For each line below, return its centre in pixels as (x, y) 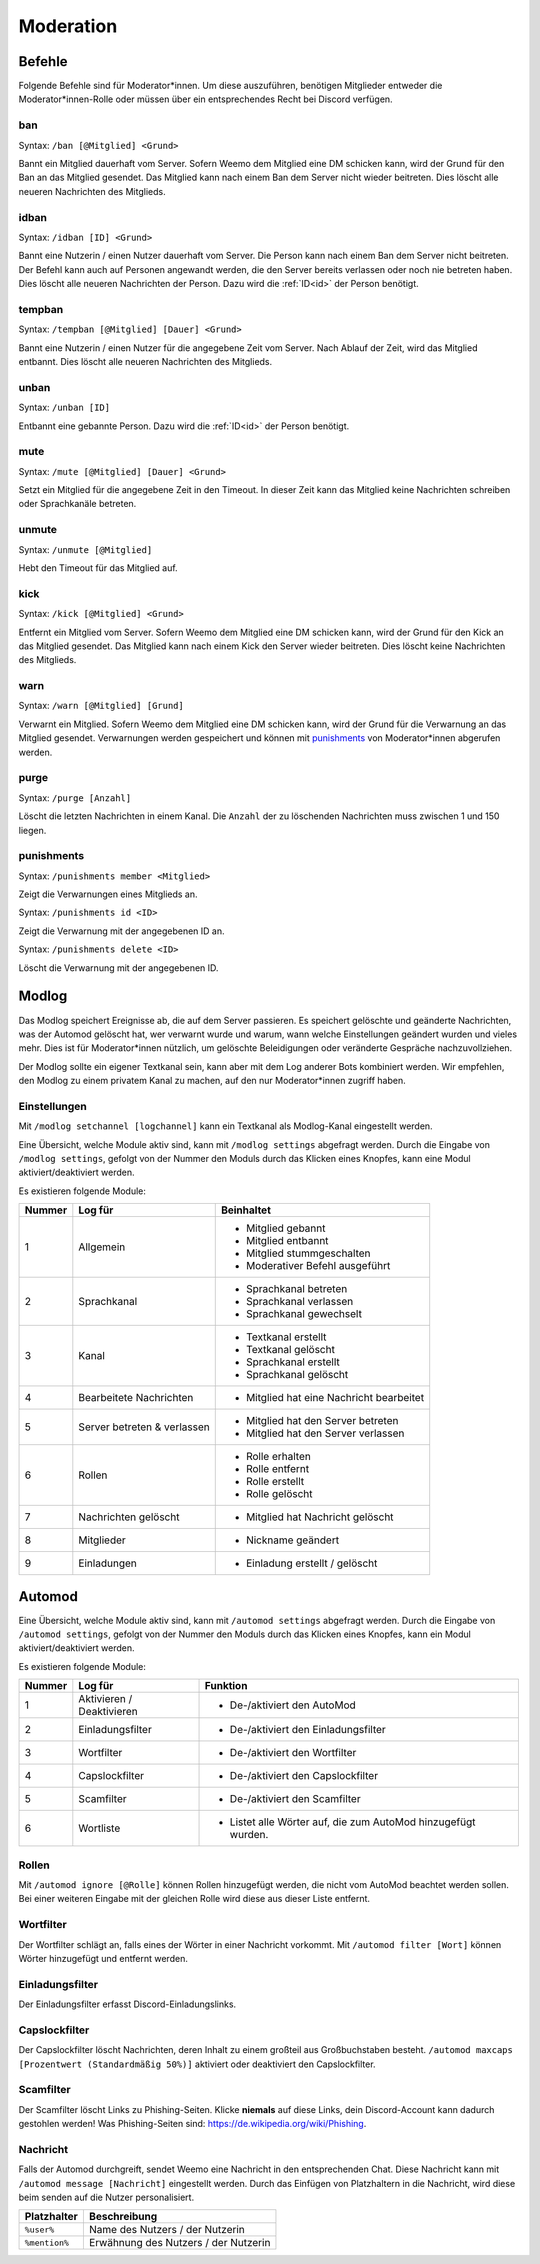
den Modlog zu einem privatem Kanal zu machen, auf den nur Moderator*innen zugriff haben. (212, 1081)
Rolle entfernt (277, 1469)
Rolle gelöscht (279, 1494)
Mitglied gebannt (285, 1228)
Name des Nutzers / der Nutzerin (166, 2230)
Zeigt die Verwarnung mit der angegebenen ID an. (121, 931)
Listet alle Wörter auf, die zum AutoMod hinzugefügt (352, 1822)
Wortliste (99, 1828)
